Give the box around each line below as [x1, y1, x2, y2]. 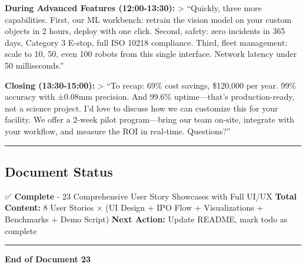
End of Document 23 [5, 253, 91, 265]
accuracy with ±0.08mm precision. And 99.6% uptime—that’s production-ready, [5, 90, 295, 103]
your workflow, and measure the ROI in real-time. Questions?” [5, 124, 231, 137]
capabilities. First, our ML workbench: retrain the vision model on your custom [5, 13, 292, 25]
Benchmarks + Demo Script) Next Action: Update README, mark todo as [5, 212, 288, 225]
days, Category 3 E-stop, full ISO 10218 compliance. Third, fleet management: [5, 36, 288, 48]
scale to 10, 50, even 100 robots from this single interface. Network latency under [5, 48, 297, 60]
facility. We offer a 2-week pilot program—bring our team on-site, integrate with [5, 113, 294, 126]
